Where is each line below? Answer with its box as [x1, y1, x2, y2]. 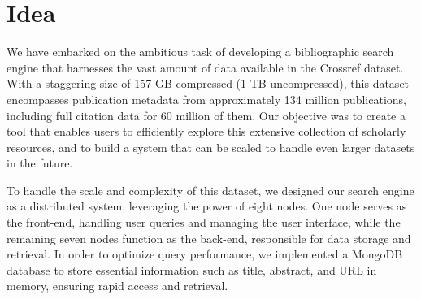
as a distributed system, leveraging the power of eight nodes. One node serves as [7, 197, 407, 214]
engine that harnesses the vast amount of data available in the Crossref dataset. [7, 58, 404, 76]
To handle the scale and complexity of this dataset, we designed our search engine [7, 181, 414, 198]
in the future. [7, 154, 73, 171]
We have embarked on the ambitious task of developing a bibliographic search [7, 43, 394, 60]
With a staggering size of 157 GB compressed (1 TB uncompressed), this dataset [7, 75, 410, 92]
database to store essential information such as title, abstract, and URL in [7, 261, 377, 278]
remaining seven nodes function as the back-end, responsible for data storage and [7, 229, 411, 246]
